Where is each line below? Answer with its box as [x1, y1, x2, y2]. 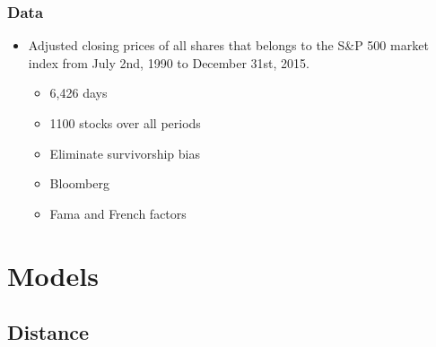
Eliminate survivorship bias [49, 143, 200, 162]
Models [7, 256, 99, 293]
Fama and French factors [49, 204, 187, 222]
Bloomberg [49, 174, 109, 193]
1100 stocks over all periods [49, 114, 201, 132]
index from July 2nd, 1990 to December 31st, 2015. [28, 53, 310, 72]
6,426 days [49, 83, 108, 102]
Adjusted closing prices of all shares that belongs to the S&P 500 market [28, 36, 429, 55]
